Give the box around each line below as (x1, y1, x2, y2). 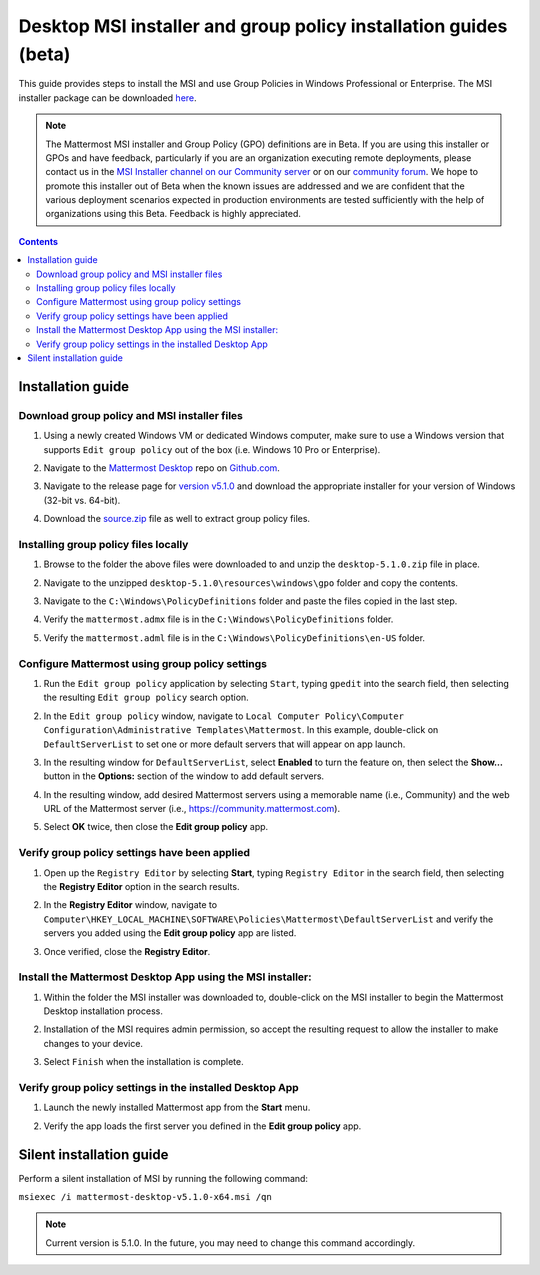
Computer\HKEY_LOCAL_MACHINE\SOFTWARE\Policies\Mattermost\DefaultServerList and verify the (43, 913, 494, 925)
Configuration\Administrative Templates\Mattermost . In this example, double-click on (43, 724, 439, 736)
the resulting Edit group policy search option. (43, 691, 249, 704)
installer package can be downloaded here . (18, 91, 197, 104)
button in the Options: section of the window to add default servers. (43, 770, 325, 782)
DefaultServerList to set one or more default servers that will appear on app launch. (43, 738, 406, 750)
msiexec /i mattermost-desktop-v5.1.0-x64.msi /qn (18, 1191, 272, 1203)
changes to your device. (43, 1037, 144, 1049)
